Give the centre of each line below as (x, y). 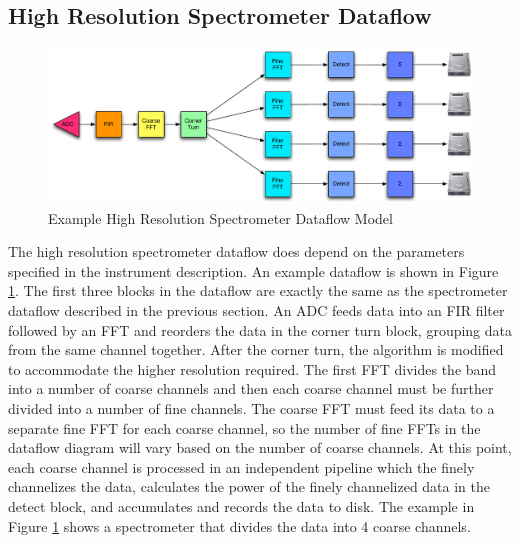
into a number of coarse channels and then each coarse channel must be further (251, 388)
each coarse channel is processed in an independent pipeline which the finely (241, 466)
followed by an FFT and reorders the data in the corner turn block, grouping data (260, 329)
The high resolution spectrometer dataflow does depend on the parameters (236, 251)
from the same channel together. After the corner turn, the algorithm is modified (256, 349)
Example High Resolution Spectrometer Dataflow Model (220, 217)
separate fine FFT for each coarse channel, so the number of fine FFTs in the (244, 427)
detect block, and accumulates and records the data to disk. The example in (241, 505)
